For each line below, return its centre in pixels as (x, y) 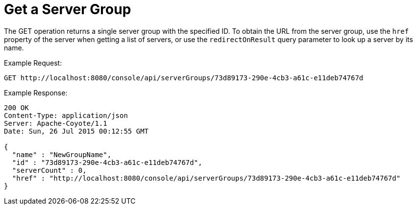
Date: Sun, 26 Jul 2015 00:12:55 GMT (76, 131)
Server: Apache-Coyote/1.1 (56, 123)
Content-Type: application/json (66, 115)
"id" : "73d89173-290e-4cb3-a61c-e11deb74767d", (107, 162)
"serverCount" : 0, (49, 170)
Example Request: (33, 63)
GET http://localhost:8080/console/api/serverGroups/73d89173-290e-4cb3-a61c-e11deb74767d (184, 78)
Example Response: (36, 93)
